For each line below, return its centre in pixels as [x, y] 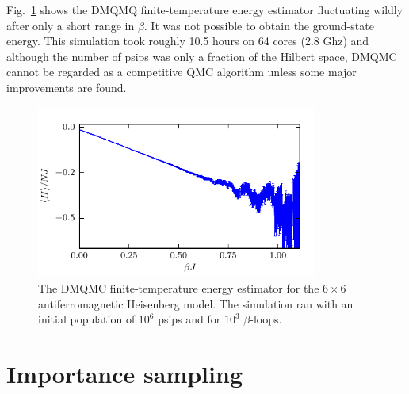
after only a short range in [71, 25]
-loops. [266, 319]
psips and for [189, 319]
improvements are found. [67, 87]
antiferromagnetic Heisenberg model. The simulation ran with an [196, 303]
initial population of [87, 319]
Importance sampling [124, 374]
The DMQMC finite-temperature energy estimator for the [179, 288]
